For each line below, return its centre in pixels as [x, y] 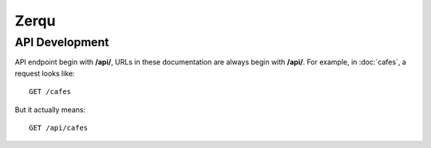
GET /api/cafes [59, 128]
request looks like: [45, 73]
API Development [62, 42]
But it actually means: [50, 109]
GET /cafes [50, 92]
